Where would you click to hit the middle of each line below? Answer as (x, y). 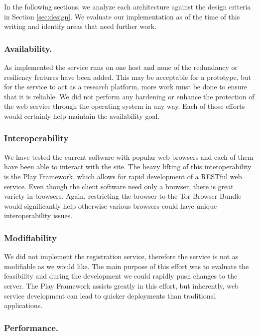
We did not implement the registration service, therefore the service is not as (121, 256)
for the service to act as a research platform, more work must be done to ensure (126, 87)
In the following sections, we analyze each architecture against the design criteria (128, 6)
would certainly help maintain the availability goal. (82, 116)
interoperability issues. (38, 215)
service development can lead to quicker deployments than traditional (110, 295)
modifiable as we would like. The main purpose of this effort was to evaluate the (127, 266)
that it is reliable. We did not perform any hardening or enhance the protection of (129, 96)
